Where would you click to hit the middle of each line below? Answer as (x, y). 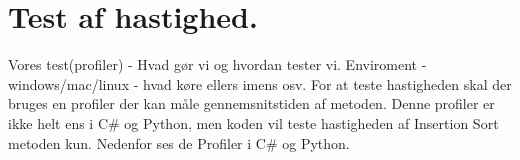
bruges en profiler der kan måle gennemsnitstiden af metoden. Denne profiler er (251, 103)
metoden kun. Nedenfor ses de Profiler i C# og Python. (179, 142)
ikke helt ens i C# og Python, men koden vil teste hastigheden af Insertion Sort (253, 122)
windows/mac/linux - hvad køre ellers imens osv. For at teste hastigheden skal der (260, 83)
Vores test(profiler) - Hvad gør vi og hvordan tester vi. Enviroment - (217, 64)
